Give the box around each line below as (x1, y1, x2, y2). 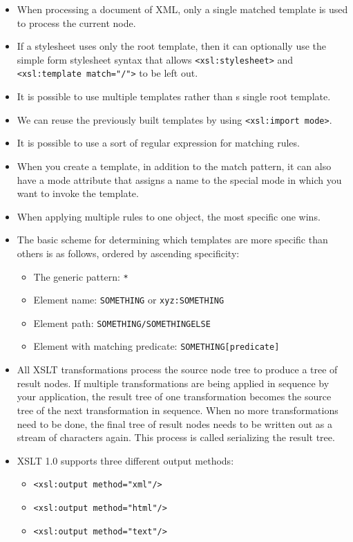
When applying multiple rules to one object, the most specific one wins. (17, 209, 321, 223)
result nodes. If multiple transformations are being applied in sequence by (17, 375, 330, 390)
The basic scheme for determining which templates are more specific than (17, 232, 328, 247)
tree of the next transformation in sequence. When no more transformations (17, 402, 338, 417)
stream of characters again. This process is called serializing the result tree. (17, 430, 335, 445)
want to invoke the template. (17, 186, 139, 200)
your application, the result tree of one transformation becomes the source (17, 389, 332, 404)
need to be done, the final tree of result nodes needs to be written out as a (17, 416, 332, 431)
